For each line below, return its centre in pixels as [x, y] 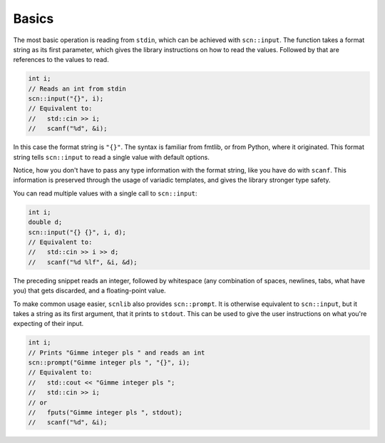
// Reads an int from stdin [77, 88]
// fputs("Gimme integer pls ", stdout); [106, 413]
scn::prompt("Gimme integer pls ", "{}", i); [109, 363]
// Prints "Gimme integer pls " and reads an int [117, 352]
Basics [34, 19]
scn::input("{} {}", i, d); [77, 232]
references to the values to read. [61, 60]
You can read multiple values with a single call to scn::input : [105, 193]
